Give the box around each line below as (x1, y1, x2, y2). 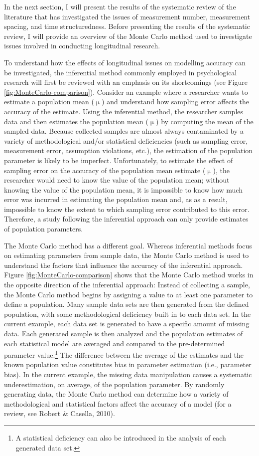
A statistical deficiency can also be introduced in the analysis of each (15, 433, 226, 443)
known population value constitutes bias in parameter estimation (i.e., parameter (4, 359, 252, 370)
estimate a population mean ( (4, 96, 94, 107)
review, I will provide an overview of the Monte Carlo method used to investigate (4, 30, 252, 41)
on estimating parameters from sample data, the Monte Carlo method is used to (4, 250, 249, 260)
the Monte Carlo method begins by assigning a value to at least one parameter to (4, 289, 253, 299)
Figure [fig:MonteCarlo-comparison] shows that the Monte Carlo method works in (4, 269, 254, 280)
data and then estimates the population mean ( (4, 116, 148, 126)
